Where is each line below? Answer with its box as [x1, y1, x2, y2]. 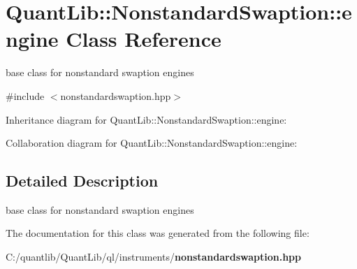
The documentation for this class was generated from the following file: [6, 226, 309, 240]
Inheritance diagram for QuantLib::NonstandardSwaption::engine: [6, 112, 287, 126]
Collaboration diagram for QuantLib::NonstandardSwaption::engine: [6, 136, 298, 150]
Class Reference [66, 24, 221, 53]
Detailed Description [6, 170, 159, 191]
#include [6, 88, 45, 103]
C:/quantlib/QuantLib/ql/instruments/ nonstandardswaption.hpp [6, 249, 301, 264]
